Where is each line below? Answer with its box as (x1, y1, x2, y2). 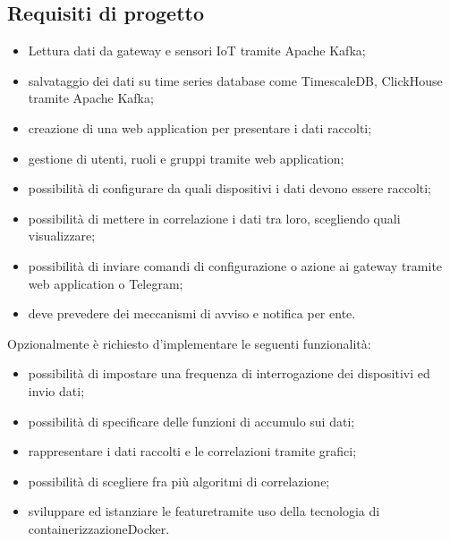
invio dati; (28, 381, 85, 400)
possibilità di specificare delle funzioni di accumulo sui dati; (28, 411, 355, 430)
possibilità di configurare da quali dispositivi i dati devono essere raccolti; (28, 179, 432, 198)
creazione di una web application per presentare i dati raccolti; (28, 118, 372, 137)
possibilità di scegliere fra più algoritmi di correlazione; (28, 471, 330, 490)
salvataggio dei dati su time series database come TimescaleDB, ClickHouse (28, 71, 443, 89)
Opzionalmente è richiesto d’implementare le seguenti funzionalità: (7, 334, 371, 352)
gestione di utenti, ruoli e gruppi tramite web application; (28, 148, 344, 167)
